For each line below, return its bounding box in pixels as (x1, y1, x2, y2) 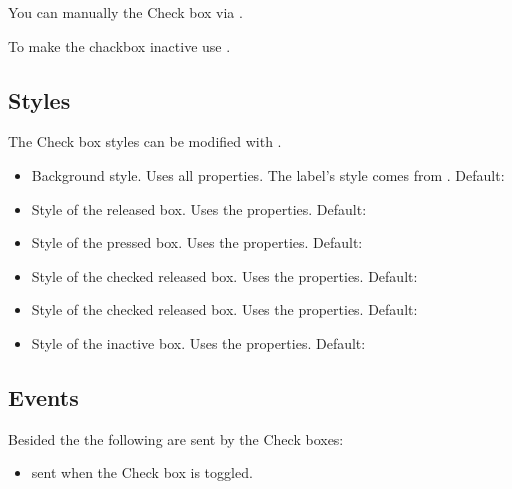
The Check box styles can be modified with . (8, 131, 282, 152)
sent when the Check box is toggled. (31, 462, 253, 483)
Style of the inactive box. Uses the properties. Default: (31, 332, 366, 353)
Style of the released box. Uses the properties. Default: (31, 198, 367, 219)
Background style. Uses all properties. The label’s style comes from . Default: (31, 164, 505, 185)
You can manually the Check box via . (8, 2, 243, 22)
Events (8, 381, 79, 412)
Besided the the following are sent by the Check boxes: (8, 428, 344, 449)
